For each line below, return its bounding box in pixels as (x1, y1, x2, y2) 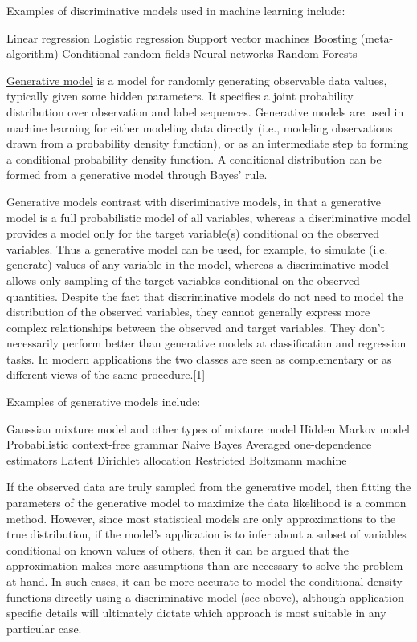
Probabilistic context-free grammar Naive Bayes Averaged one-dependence (6, 436, 372, 453)
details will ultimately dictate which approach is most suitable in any (45, 604, 386, 621)
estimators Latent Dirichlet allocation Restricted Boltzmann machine (6, 451, 347, 468)
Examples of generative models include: (6, 393, 201, 410)
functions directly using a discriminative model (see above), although (6, 588, 346, 605)
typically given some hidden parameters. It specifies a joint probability (6, 87, 354, 104)
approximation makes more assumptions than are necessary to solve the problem (6, 557, 403, 574)
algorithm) (6, 45, 59, 62)
